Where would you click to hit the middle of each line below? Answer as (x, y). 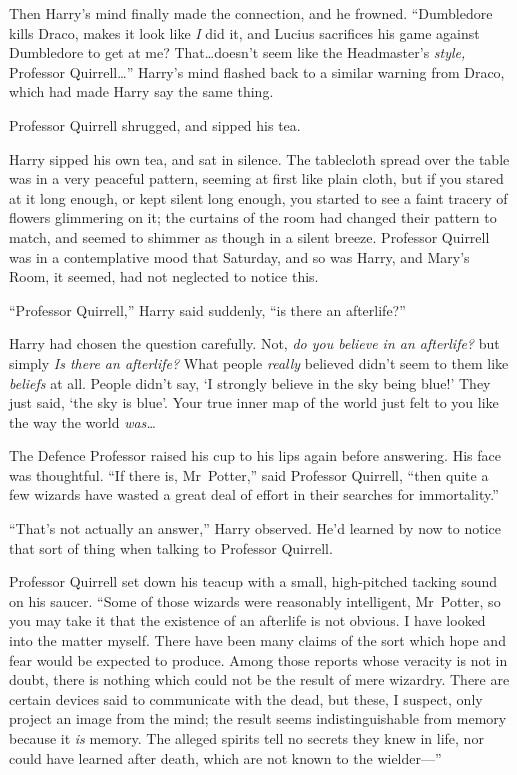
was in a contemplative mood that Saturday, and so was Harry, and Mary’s (239, 256)
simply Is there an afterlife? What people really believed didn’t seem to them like (259, 362)
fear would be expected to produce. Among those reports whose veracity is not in (258, 659)
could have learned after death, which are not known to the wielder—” (225, 757)
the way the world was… (82, 421)
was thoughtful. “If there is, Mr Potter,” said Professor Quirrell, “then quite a (249, 474)
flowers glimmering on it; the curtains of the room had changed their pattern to (253, 217)
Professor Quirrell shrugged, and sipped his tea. (155, 124)
